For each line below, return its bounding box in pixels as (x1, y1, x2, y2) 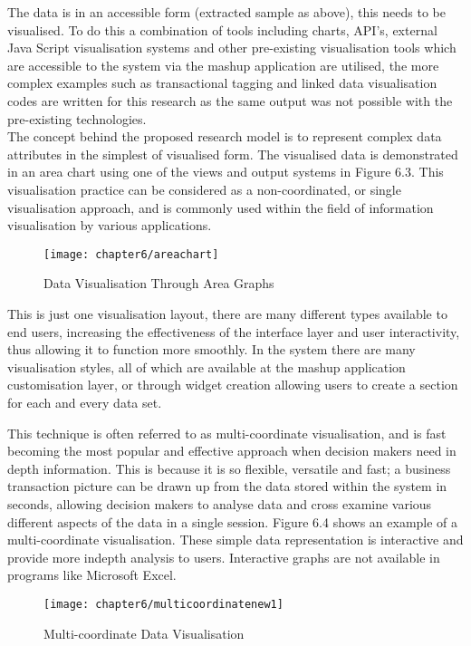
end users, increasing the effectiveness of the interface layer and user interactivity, (7, 322, 460, 341)
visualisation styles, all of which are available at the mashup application (7, 357, 406, 376)
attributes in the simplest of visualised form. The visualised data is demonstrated (7, 144, 458, 163)
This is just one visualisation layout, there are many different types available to (7, 304, 447, 323)
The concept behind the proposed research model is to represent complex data (7, 127, 442, 146)
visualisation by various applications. (7, 216, 212, 235)
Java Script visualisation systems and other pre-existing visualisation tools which (7, 38, 457, 57)
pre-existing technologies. (7, 109, 147, 128)
